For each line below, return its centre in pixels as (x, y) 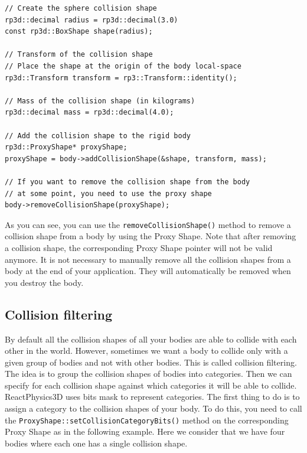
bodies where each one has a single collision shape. (96, 443)
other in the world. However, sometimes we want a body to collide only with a (146, 351)
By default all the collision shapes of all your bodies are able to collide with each (151, 339)
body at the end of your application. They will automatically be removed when (148, 271)
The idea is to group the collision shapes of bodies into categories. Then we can (148, 374)
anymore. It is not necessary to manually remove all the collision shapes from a (148, 259)
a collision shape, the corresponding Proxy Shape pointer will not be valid (139, 247)
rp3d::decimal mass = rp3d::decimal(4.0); (89, 113)
